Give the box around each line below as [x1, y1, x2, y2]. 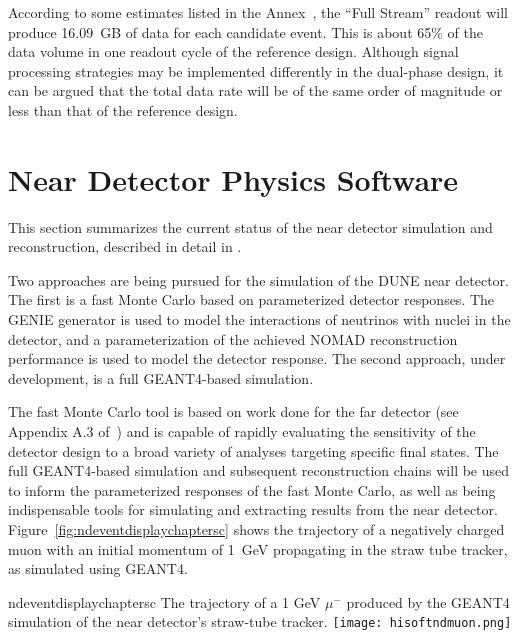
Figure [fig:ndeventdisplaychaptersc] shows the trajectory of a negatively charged [8, 519, 505, 539]
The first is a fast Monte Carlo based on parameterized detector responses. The [8, 289, 495, 310]
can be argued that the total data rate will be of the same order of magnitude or [8, 80, 503, 101]
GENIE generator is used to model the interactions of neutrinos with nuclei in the [8, 309, 511, 330]
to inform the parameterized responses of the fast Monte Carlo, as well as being [8, 479, 496, 500]
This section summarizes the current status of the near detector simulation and [8, 216, 493, 237]
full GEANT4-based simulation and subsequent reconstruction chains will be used [8, 460, 510, 481]
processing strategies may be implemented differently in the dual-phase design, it [8, 60, 504, 81]
